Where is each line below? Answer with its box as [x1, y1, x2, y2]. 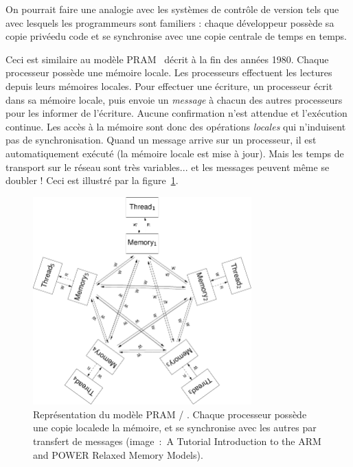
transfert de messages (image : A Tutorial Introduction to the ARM [33, 434, 321, 448]
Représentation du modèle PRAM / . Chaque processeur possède [33, 407, 307, 421]
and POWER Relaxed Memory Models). [33, 447, 203, 462]
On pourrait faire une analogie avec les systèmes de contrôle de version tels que [5, 2, 339, 16]
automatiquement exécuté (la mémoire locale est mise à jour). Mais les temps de [5, 146, 344, 160]
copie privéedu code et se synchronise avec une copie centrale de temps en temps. [5, 29, 348, 43]
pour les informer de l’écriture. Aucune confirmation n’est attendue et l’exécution [5, 106, 348, 120]
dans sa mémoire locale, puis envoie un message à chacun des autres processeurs [5, 92, 343, 106]
